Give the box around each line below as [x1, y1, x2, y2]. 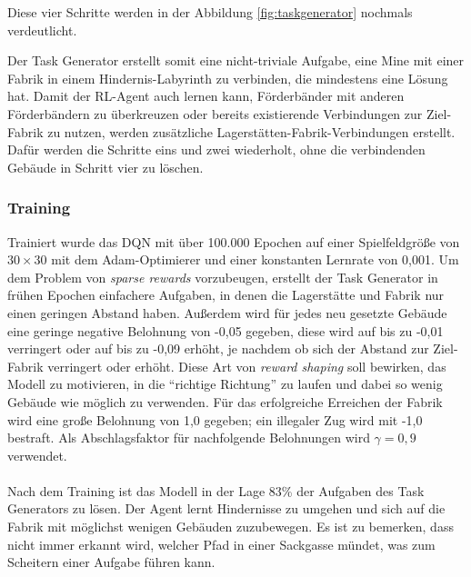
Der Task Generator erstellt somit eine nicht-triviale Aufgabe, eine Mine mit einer [7, 51, 465, 70]
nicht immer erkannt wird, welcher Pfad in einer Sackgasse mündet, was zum [7, 534, 436, 553]
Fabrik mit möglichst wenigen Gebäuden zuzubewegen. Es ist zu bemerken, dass [7, 517, 454, 536]
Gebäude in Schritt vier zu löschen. [7, 157, 204, 176]
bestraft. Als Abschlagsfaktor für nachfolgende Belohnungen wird [7, 428, 370, 447]
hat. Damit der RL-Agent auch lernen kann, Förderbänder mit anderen [7, 86, 405, 105]
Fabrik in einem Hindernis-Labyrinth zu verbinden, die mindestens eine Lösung [7, 68, 448, 87]
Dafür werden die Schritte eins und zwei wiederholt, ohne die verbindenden [7, 140, 426, 159]
